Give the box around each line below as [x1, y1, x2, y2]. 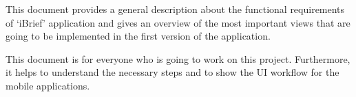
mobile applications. [6, 78, 90, 92]
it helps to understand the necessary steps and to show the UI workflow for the [6, 65, 339, 79]
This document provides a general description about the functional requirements [6, 2, 345, 16]
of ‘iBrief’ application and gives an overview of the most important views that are [6, 15, 350, 29]
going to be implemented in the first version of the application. [6, 29, 271, 43]
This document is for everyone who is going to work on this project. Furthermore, [6, 51, 350, 66]
